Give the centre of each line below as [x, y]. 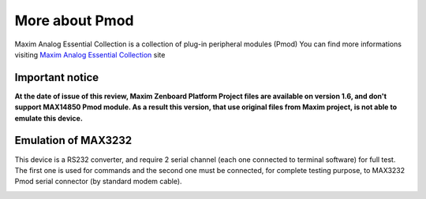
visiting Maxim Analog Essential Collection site [90, 54]
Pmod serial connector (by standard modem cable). [98, 182]
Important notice [57, 77]
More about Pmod [74, 20]
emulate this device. [49, 118]
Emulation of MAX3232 [73, 140]
